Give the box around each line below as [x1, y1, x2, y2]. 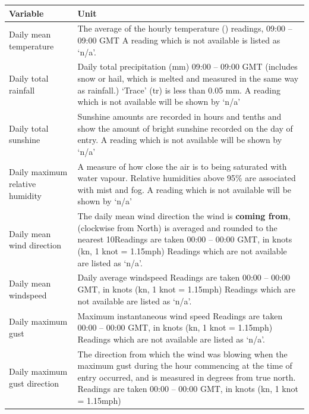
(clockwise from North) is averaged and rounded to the [77, 221, 278, 234]
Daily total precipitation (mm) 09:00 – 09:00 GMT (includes [77, 60, 298, 73]
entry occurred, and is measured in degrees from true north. [77, 371, 296, 383]
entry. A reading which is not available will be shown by [77, 133, 282, 146]
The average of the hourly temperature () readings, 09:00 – [77, 22, 292, 35]
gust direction [9, 376, 59, 389]
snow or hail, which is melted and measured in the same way [77, 71, 299, 84]
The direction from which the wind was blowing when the [77, 347, 288, 360]
